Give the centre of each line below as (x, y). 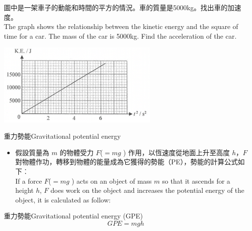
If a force (29, 180)
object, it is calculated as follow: (63, 199)
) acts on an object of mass (112, 180)
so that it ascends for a (196, 180)
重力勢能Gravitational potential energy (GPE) (74, 216)
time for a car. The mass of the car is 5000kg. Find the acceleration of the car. (120, 36)
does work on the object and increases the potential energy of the (148, 190)
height (24, 190)
